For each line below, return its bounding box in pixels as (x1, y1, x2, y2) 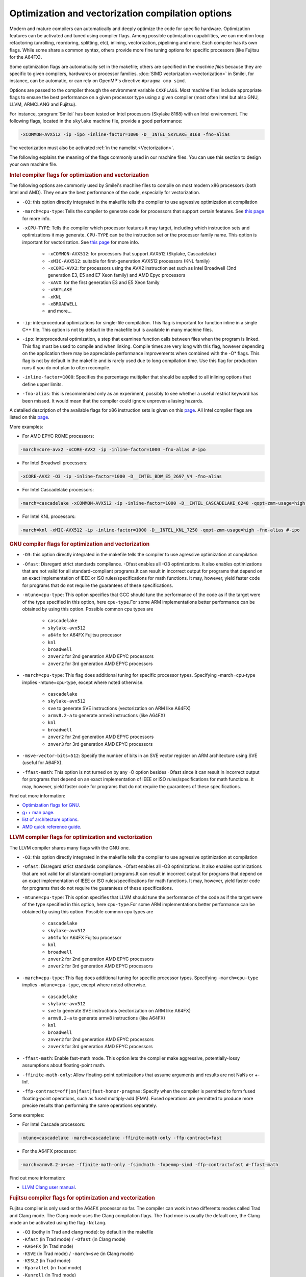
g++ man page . (22, 809, 55, 815)
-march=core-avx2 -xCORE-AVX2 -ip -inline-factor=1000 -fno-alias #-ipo (20, 447, 206, 453)
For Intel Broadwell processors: (22, 460, 88, 466)
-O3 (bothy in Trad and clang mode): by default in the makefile (22, 1229, 154, 1235)
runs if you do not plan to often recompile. (22, 365, 111, 371)
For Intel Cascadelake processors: (22, 487, 94, 493)
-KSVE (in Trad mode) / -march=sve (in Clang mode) (22, 1250, 134, 1257)
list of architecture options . (22, 816, 79, 822)
